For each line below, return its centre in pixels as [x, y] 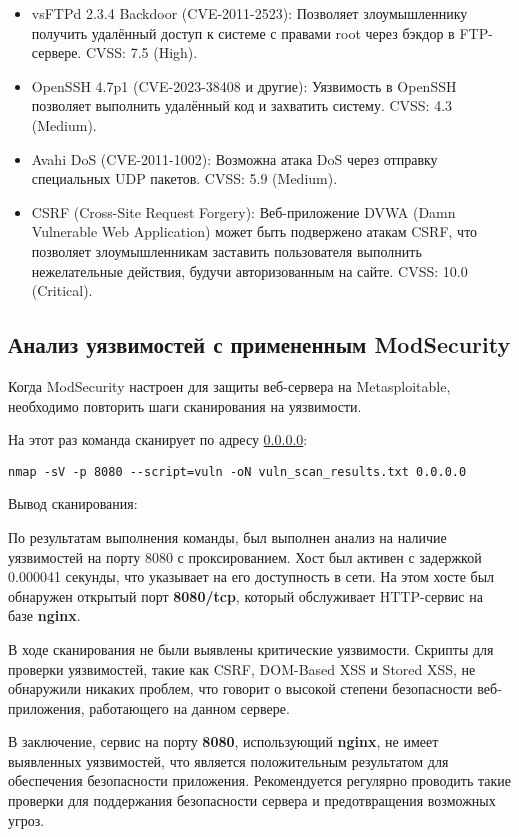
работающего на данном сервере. [189, 707]
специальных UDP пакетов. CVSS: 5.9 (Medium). [184, 178]
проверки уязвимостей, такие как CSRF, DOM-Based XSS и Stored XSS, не [242, 668]
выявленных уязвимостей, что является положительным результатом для [228, 760]
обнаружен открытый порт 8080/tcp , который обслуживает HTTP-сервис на [245, 595]
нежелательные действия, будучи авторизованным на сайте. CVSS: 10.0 [249, 270]
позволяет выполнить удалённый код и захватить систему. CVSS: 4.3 [242, 105]
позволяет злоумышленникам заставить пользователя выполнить [226, 250]
